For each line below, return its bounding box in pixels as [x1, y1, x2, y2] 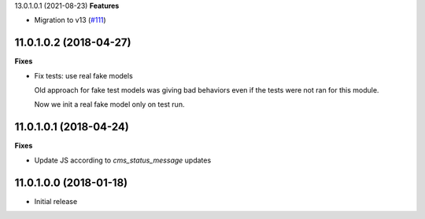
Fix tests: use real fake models [34, 71, 133, 80]
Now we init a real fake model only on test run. [34, 100, 185, 109]
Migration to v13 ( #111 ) [34, 16, 106, 25]
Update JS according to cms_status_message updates [34, 155, 212, 165]
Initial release [34, 196, 78, 206]
